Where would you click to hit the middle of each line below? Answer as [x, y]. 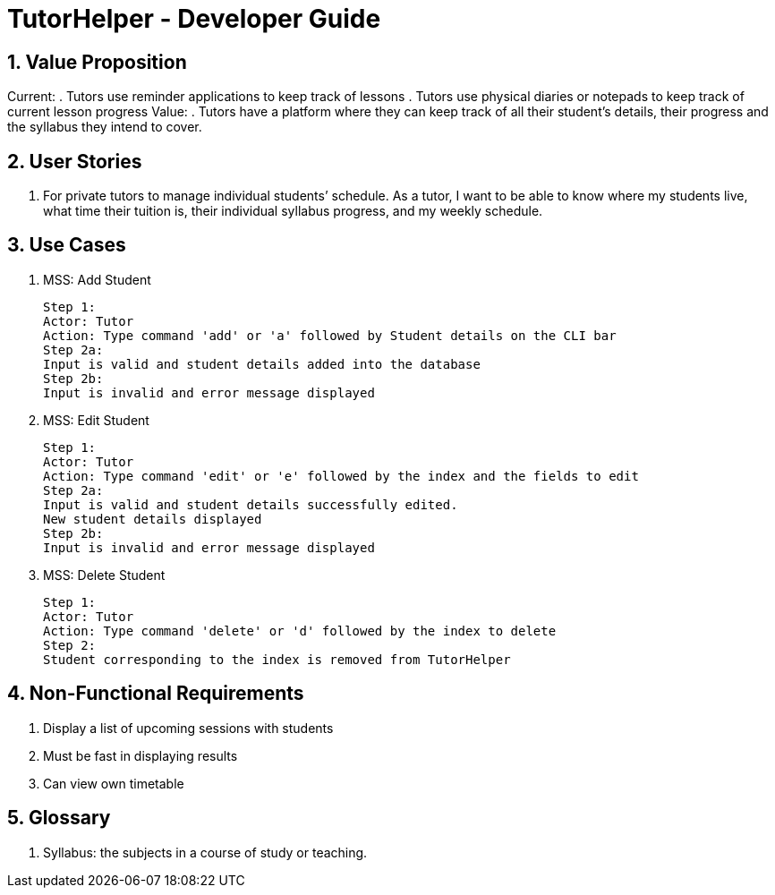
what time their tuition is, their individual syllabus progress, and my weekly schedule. [293, 211]
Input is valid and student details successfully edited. [251, 504]
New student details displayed [153, 519]
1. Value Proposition [97, 62]
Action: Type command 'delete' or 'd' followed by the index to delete [300, 631]
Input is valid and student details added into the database [262, 364]
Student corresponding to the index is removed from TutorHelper [277, 659]
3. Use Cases [67, 245]
